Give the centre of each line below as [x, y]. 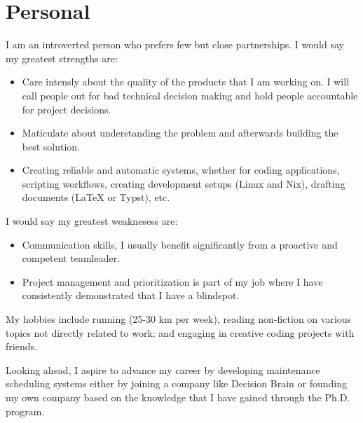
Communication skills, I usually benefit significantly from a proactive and [180, 244]
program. [25, 411]
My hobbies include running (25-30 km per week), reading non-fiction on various [179, 319]
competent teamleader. [71, 258]
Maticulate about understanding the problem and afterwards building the [180, 133]
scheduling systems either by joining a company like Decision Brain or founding [177, 383]
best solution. [51, 146]
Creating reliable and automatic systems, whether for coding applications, [181, 170]
